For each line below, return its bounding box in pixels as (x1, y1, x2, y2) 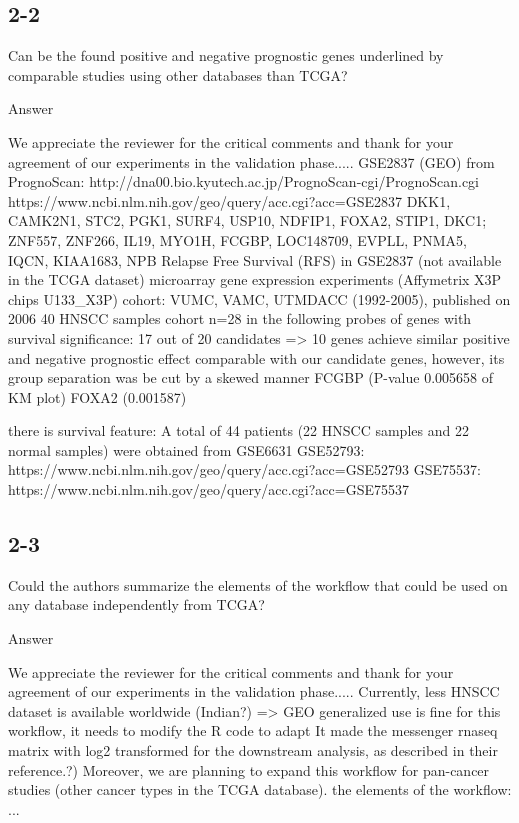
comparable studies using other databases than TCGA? (8, 64, 348, 85)
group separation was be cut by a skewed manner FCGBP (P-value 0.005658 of (8, 367, 493, 388)
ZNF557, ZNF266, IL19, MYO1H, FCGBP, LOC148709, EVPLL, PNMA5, (8, 229, 468, 250)
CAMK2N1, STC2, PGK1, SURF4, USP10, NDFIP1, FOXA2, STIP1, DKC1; (8, 210, 487, 231)
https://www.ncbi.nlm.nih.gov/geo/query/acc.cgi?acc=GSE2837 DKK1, (8, 190, 451, 211)
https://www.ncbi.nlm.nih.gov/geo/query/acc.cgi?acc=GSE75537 (8, 479, 410, 500)
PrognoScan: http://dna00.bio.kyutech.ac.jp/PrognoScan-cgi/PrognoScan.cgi (8, 171, 479, 192)
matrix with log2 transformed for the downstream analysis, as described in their (8, 740, 498, 761)
